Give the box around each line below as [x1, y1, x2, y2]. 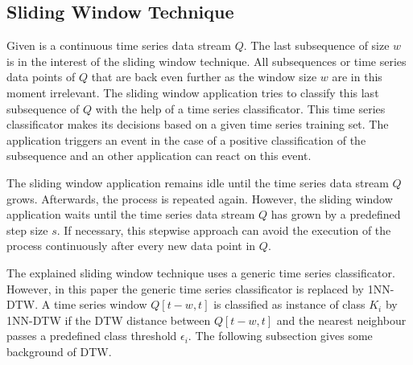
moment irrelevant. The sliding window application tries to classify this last [6, 84, 379, 100]
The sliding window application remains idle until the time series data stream [6, 174, 389, 191]
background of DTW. [6, 342, 112, 359]
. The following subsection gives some [188, 327, 373, 344]
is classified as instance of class [213, 296, 366, 313]
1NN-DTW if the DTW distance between [6, 311, 211, 328]
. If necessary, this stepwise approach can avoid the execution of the [56, 221, 391, 238]
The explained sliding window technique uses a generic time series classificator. [6, 264, 395, 281]
